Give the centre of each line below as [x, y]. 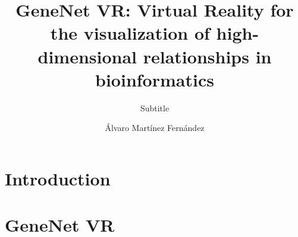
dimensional [87, 56]
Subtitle [155, 108]
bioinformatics [155, 79]
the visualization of [130, 33]
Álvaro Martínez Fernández [155, 128]
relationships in [207, 56]
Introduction [58, 178]
